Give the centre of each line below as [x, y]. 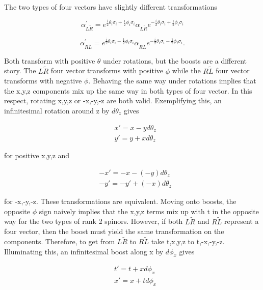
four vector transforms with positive [107, 70]
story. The [20, 70]
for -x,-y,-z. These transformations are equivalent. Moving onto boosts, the [120, 201]
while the [186, 70]
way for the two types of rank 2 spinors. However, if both [94, 221]
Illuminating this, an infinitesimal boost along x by [84, 251]
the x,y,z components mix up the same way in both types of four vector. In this [128, 90]
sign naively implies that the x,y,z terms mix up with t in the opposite [149, 211]
